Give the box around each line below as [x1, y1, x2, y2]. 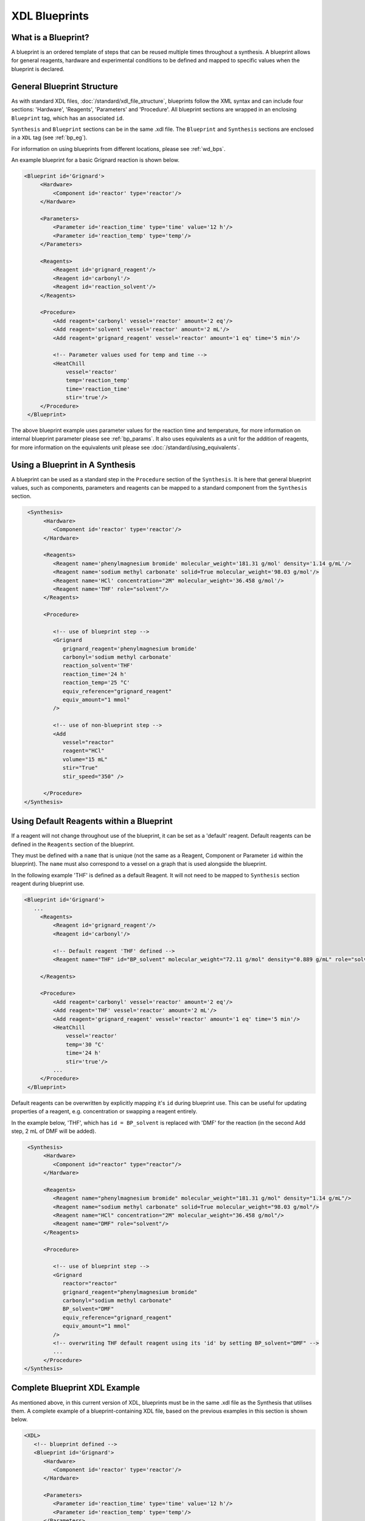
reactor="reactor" [62, 1280, 118, 1287]
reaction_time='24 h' [62, 670, 127, 678]
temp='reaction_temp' [66, 377, 130, 384]
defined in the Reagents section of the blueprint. [11, 840, 135, 848]
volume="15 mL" [62, 756, 108, 763]
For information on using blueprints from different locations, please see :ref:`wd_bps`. [11, 145, 226, 152]
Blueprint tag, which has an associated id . [11, 114, 125, 122]
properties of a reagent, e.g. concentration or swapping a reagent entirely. [11, 1108, 198, 1115]
